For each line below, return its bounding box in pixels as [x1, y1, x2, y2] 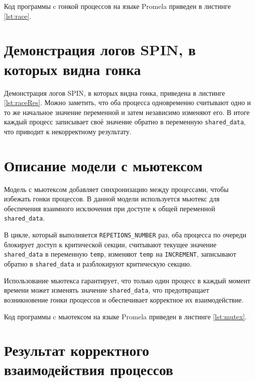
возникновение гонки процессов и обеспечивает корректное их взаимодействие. [4, 294, 244, 305]
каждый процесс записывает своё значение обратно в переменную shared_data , [4, 116, 246, 127]
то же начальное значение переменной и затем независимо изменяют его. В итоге [4, 107, 250, 117]
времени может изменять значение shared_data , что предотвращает [4, 285, 209, 295]
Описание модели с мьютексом [4, 155, 203, 175]
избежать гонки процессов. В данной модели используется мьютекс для [4, 193, 220, 204]
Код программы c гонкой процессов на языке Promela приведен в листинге [4, 1, 231, 11]
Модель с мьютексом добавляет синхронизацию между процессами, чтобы [4, 184, 229, 194]
